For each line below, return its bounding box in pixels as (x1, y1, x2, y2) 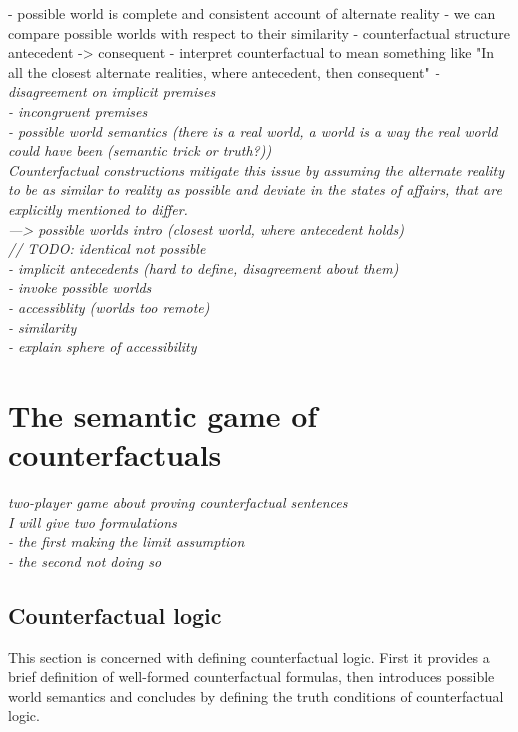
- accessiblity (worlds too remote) (8, 296, 210, 317)
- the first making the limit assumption (8, 531, 245, 552)
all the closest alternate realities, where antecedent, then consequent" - (8, 61, 440, 82)
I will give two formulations (8, 511, 177, 532)
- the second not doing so (8, 550, 162, 571)
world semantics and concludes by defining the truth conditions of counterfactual (8, 685, 504, 706)
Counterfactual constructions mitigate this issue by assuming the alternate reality (8, 159, 504, 180)
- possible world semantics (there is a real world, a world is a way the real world (8, 120, 498, 141)
